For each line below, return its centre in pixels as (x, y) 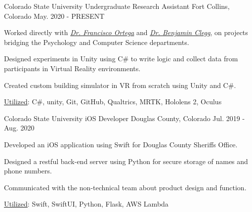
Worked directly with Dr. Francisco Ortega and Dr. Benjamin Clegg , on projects (126, 32)
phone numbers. (28, 171)
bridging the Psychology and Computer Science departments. (97, 42)
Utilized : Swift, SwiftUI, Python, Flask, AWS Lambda (86, 204)
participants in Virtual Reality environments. (72, 68)
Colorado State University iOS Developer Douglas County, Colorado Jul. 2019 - (125, 118)
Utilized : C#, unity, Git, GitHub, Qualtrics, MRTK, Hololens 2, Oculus (113, 102)
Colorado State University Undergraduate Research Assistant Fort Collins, (117, 6)
